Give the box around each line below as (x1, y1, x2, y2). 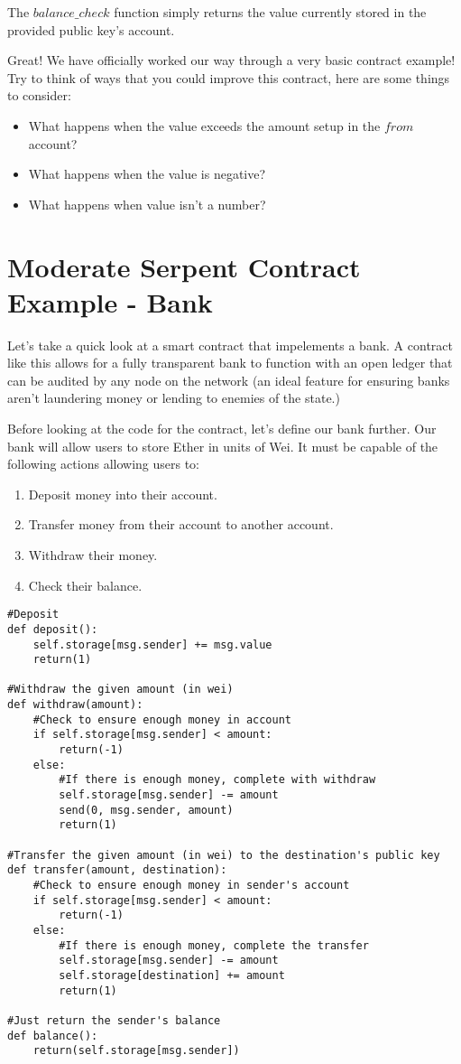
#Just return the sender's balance (7, 1013, 221, 1027)
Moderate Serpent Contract (7, 247, 361, 285)
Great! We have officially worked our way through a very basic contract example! (7, 51, 456, 70)
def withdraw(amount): (7, 698, 143, 712)
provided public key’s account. (7, 20, 175, 39)
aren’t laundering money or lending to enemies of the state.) (7, 388, 340, 407)
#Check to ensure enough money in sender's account (32, 879, 350, 891)
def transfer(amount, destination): (7, 863, 227, 877)
